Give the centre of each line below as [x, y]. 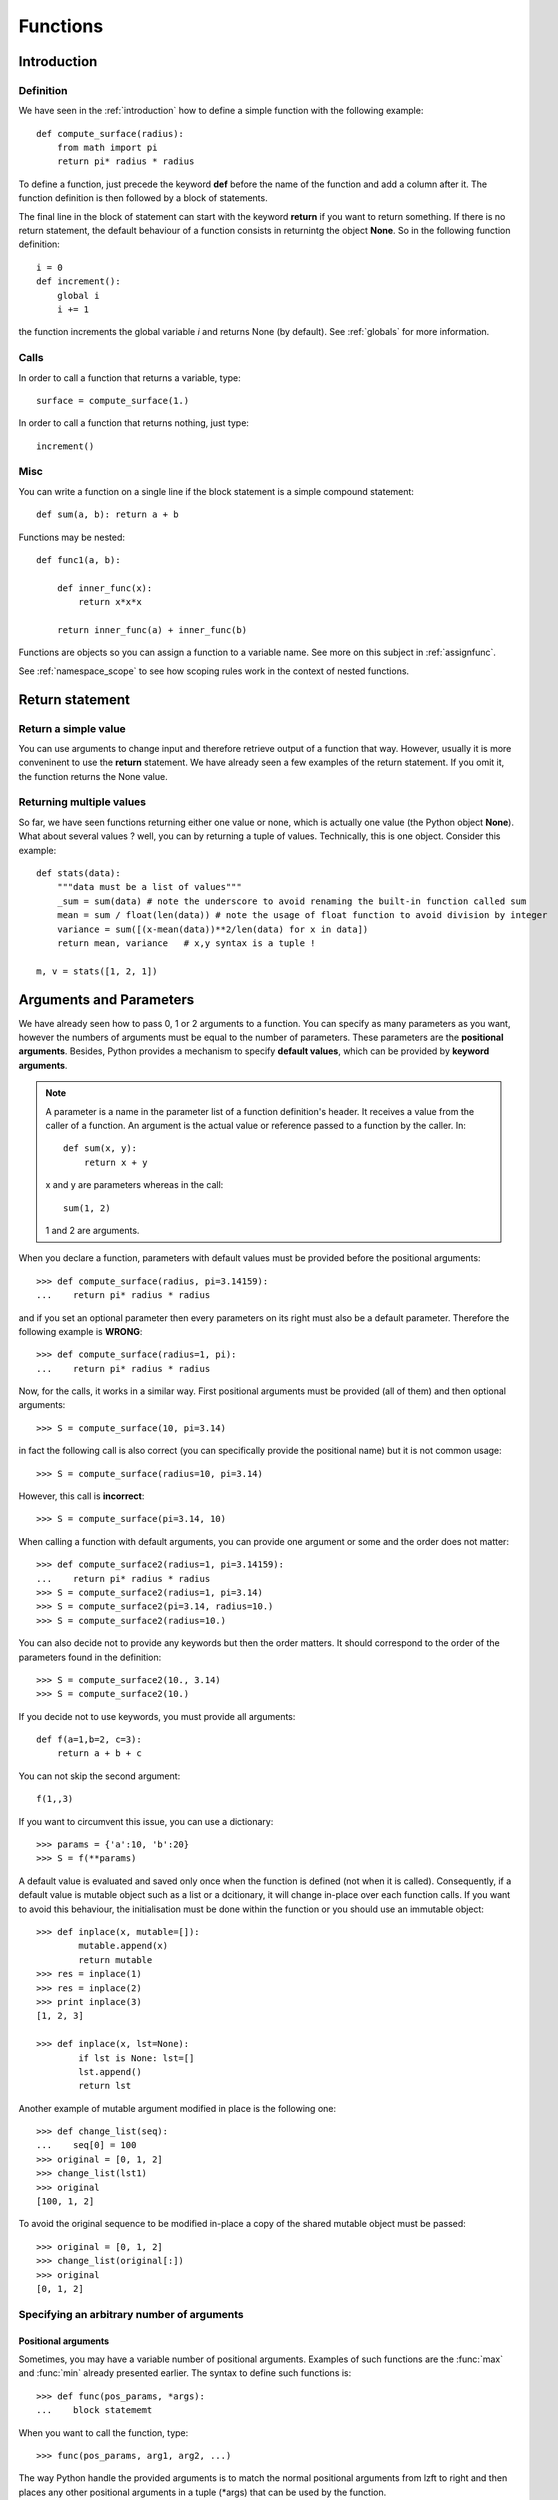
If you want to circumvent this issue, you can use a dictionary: [146, 1821]
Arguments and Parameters [106, 999]
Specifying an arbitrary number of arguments [131, 2314]
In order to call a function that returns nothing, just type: [134, 423]
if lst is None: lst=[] [136, 2058]
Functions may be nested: [71, 537]
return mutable [115, 1959]
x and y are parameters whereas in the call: [134, 1185]
